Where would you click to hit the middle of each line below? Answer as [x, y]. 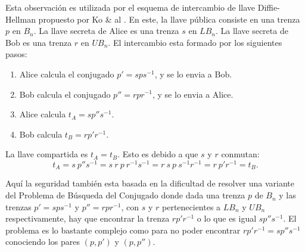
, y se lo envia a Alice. [193, 94]
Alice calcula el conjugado [67, 74]
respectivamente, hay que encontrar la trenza [88, 218]
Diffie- [269, 7]
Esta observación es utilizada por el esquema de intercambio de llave [130, 7]
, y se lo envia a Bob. [193, 74]
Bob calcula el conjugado [65, 94]
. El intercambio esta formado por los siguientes [195, 42]
